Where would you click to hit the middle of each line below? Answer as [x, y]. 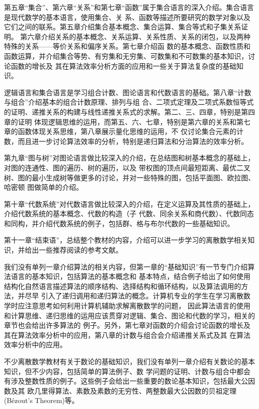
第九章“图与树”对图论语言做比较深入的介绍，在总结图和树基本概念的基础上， [129, 158]
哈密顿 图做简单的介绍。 [44, 187]
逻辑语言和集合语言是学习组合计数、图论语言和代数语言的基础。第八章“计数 [128, 92]
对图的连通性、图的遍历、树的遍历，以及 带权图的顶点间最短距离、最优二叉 [127, 167]
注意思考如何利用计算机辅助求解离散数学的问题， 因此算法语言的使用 [137, 306]
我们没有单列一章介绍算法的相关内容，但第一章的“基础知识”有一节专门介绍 [126, 266]
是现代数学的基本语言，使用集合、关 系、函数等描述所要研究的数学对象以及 [127, 17]
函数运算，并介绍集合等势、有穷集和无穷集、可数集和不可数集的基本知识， [126, 56]
